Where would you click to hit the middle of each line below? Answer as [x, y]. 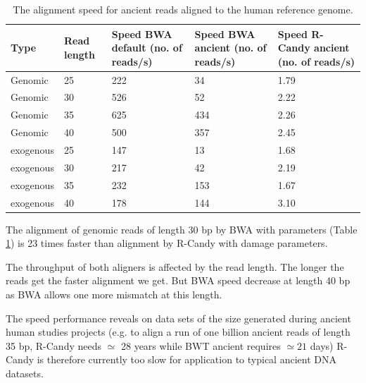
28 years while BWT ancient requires [201, 345]
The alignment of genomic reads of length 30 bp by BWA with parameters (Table [182, 229]
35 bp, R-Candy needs [53, 345]
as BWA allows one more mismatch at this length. [114, 294]
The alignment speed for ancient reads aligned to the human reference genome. [183, 9]
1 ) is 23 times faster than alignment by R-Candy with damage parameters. [167, 243]
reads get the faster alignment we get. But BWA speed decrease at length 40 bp [178, 280]
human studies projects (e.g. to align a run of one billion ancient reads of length [178, 332]
